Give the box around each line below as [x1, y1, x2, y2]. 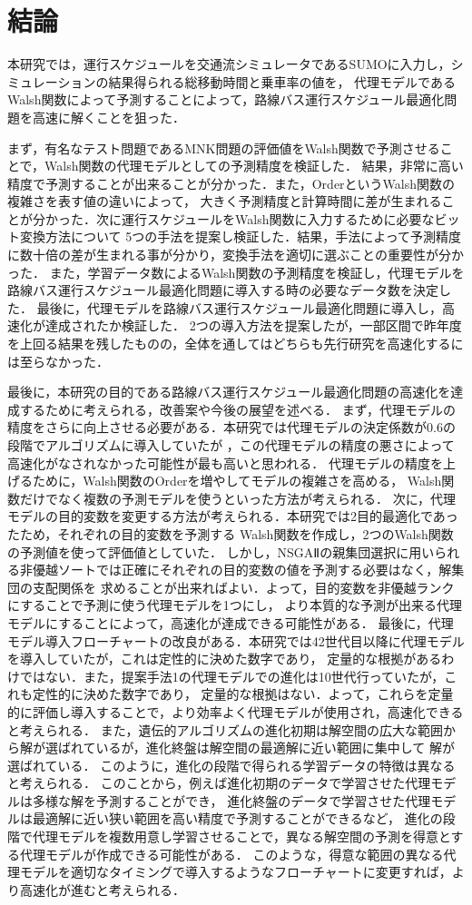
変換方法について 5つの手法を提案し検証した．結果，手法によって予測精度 [19, 227, 462, 246]
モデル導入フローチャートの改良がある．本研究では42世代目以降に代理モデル [7, 631, 465, 650]
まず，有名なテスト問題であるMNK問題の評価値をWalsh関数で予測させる [7, 138, 440, 157]
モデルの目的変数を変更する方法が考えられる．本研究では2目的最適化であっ [7, 507, 458, 526]
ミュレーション [7, 72, 96, 91]
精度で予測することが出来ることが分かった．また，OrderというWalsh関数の [7, 173, 456, 192]
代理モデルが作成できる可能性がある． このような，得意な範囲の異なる [19, 844, 444, 863]
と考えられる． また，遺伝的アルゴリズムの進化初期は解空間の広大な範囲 [7, 720, 443, 739]
